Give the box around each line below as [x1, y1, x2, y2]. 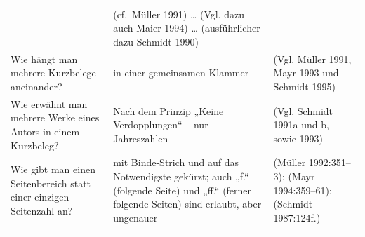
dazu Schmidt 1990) [113, 34, 199, 48]
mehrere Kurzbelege [11, 65, 96, 80]
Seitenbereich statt [11, 175, 91, 190]
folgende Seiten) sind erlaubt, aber [113, 196, 262, 211]
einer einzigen [11, 189, 69, 204]
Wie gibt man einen [11, 162, 95, 177]
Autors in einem [11, 124, 80, 138]
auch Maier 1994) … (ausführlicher [113, 20, 260, 35]
